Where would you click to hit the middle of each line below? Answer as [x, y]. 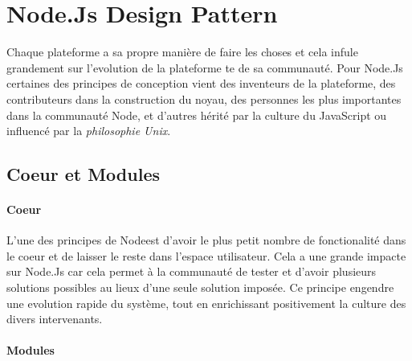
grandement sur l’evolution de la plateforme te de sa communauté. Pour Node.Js [205, 67]
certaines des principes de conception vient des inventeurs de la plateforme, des [201, 83]
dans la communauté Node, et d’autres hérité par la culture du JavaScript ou [197, 115]
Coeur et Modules [83, 174]
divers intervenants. [55, 319]
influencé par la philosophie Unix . [89, 131]
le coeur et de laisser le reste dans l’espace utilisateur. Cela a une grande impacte [206, 255]
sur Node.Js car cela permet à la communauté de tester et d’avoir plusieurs [192, 271]
